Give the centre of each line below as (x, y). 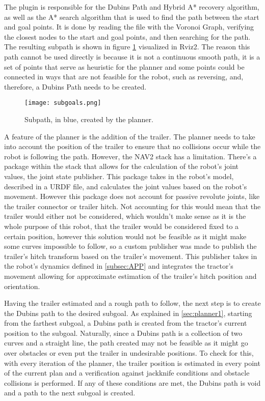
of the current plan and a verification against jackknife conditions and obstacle (127, 373)
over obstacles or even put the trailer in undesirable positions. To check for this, (129, 353)
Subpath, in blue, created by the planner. (89, 119)
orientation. (22, 286)
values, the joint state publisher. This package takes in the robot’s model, (119, 176)
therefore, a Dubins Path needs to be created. (75, 86)
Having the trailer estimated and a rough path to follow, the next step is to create (132, 303)
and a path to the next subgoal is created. (70, 393)
